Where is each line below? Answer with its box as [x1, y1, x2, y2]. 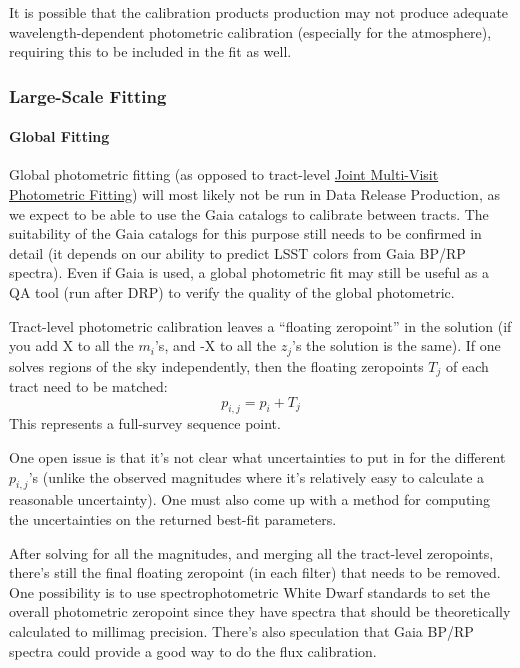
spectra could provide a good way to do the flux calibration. [9, 640, 377, 661]
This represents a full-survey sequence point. [9, 413, 281, 434]
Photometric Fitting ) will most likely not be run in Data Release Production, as [9, 184, 500, 205]
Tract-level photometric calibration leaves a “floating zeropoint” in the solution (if [9, 315, 512, 336]
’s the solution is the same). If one [292, 335, 501, 356]
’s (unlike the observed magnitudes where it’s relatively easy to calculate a [28, 466, 485, 487]
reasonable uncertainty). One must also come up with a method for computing [9, 489, 491, 510]
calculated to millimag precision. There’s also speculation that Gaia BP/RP [9, 621, 474, 642]
